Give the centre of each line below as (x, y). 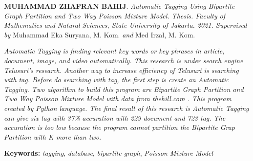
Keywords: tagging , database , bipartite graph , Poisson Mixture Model (109, 153)
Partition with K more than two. (53, 136)
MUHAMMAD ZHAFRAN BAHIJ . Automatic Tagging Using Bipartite (119, 6)
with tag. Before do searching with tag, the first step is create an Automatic (116, 80)
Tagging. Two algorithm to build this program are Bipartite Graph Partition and (124, 89)
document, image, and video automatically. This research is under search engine (124, 60)
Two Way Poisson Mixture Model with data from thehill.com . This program (118, 98)
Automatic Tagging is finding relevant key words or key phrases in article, (114, 51)
